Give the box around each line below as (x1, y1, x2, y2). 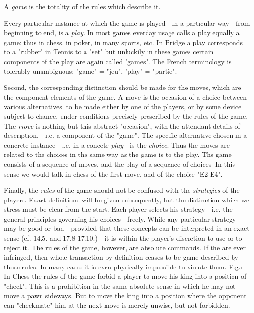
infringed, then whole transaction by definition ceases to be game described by (4, 252, 238, 262)
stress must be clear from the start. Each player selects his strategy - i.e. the (4, 204, 233, 214)
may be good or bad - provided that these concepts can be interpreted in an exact (4, 223, 250, 233)
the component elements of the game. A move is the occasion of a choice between (4, 91, 247, 102)
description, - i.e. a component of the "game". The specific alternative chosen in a (4, 130, 247, 140)
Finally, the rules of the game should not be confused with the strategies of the (4, 185, 240, 195)
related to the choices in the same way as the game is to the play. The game (4, 149, 232, 159)
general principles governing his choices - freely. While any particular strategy (4, 213, 236, 224)
